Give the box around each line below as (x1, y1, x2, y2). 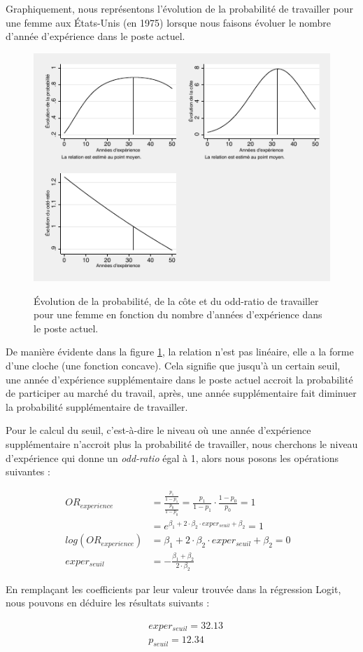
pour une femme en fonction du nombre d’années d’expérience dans (34, 307, 322, 322)
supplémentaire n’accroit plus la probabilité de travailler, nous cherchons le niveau (6, 436, 358, 451)
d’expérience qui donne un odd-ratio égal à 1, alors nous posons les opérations (6, 450, 339, 465)
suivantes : (6, 464, 50, 479)
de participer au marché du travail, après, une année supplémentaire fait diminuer (6, 386, 357, 400)
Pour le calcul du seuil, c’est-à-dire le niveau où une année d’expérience (6, 423, 311, 437)
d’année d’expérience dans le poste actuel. (6, 29, 185, 43)
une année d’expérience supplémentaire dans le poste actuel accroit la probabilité (6, 372, 353, 386)
